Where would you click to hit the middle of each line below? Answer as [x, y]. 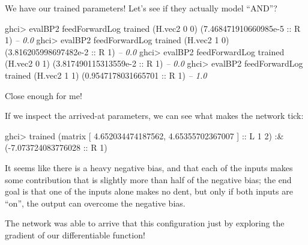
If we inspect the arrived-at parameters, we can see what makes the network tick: [154, 116]
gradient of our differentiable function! [75, 234]
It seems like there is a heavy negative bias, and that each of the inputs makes [149, 167]
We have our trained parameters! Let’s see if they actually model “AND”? [141, 8]
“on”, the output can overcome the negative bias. [95, 203]
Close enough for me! [44, 95]
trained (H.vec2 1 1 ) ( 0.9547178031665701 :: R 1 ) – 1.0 [106, 75]
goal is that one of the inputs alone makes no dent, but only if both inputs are [149, 191]
